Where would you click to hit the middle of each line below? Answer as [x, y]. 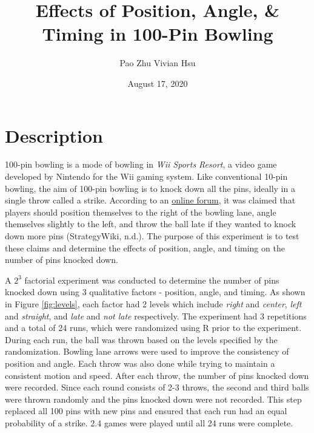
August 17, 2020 [158, 83]
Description [54, 135]
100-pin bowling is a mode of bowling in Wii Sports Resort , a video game [141, 164]
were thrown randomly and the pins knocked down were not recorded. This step [153, 399]
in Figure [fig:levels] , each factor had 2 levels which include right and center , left [153, 303]
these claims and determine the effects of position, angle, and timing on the [145, 247]
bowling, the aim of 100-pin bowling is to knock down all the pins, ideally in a [150, 188]
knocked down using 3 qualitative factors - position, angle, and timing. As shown [155, 292]
